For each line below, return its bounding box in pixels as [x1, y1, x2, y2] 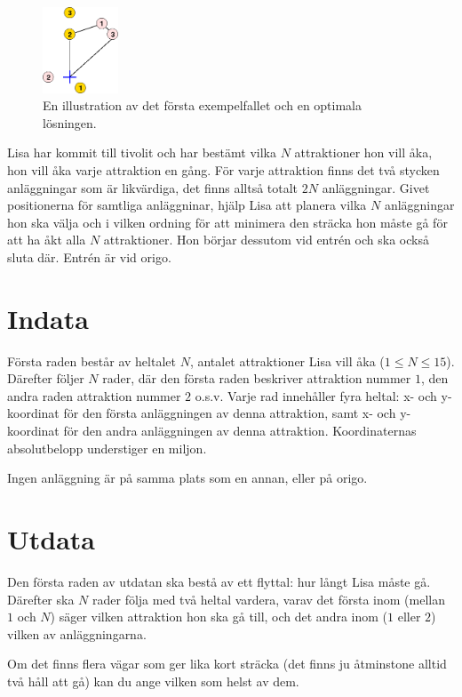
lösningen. [43, 113, 97, 132]
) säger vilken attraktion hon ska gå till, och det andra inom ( [50, 607, 388, 626]
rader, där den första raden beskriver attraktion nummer [102, 369, 411, 388]
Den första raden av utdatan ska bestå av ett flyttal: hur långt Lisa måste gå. [7, 572, 431, 590]
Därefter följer [7, 369, 84, 388]
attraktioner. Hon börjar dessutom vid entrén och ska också [103, 230, 429, 249]
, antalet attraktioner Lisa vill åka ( [189, 351, 385, 370]
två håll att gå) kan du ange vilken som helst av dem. [7, 671, 299, 690]
